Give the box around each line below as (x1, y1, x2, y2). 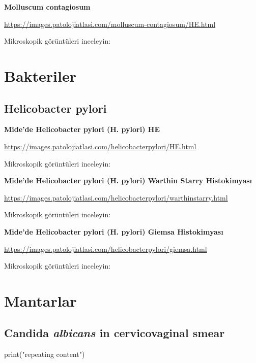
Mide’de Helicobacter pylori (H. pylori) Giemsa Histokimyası (4, 226, 223, 237)
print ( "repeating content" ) (4, 349, 85, 359)
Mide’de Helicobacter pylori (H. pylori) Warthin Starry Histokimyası (4, 175, 252, 186)
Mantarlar (4, 290, 77, 311)
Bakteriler (4, 65, 76, 86)
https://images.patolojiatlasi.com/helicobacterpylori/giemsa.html (4, 243, 207, 254)
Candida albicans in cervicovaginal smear (4, 325, 225, 341)
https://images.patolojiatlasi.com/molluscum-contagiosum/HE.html (4, 18, 216, 29)
